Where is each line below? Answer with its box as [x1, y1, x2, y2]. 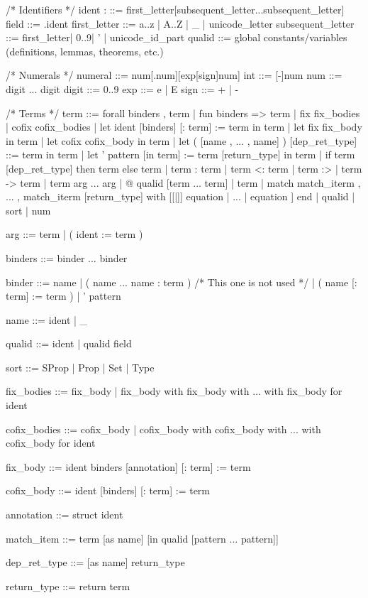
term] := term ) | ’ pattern [6, 288, 121, 303]
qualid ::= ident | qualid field [6, 336, 132, 351]
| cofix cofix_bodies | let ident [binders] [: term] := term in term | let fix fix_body [6, 119, 362, 134]
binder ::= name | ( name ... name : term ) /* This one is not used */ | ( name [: [6, 274, 357, 289]
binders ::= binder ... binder [6, 250, 128, 265]
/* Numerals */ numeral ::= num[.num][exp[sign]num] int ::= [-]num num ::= [6, 67, 342, 82]
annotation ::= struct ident [6, 507, 123, 522]
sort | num [6, 202, 51, 217]
